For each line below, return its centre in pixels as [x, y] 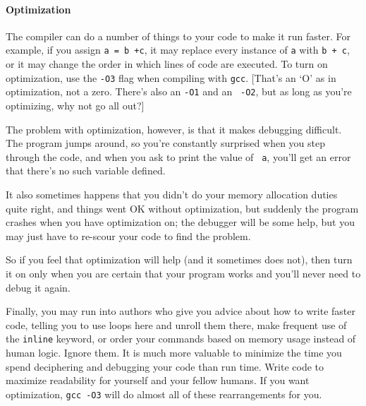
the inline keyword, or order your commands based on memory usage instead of [181, 339]
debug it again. [38, 287]
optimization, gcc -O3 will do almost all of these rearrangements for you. [164, 394]
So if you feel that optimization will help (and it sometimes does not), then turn [179, 259]
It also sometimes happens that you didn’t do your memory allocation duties [172, 194]
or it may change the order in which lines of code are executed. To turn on [167, 64]
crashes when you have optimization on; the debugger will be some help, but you [180, 222]
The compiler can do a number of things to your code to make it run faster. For [178, 36]
